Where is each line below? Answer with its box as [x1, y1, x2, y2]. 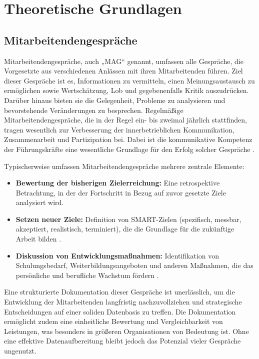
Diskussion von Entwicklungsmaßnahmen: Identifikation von [15, 250, 219, 260]
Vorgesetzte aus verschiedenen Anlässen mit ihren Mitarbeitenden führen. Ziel [4, 65, 243, 76]
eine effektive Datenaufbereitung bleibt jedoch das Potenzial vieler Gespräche [4, 335, 241, 346]
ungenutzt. [4, 345, 36, 356]
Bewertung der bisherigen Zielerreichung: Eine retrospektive [15, 177, 220, 188]
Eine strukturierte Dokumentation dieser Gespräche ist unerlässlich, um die [4, 286, 235, 297]
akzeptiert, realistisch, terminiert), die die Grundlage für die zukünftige [15, 223, 234, 234]
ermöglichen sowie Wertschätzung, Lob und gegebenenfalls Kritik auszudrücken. [4, 85, 249, 95]
